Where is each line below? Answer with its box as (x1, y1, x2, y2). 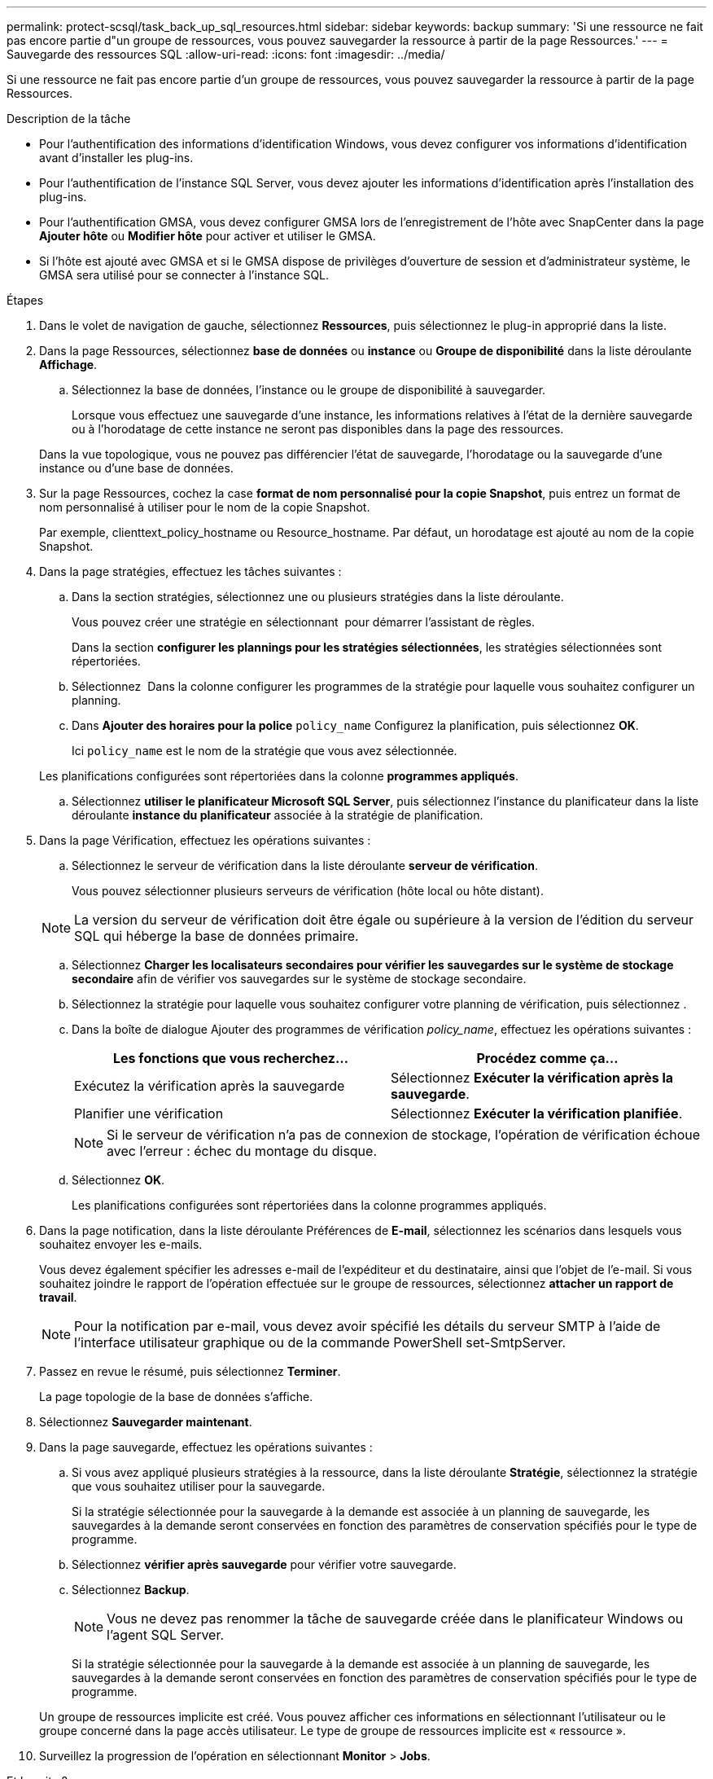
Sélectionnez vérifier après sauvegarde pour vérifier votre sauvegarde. (72, 1557, 457, 1571)
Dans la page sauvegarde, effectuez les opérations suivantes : (39, 1440, 373, 1454)
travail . (39, 1290, 77, 1304)
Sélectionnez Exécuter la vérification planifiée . (391, 1105, 683, 1122)
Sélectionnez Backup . (72, 1583, 190, 1597)
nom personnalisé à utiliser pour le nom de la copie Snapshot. (39, 500, 370, 514)
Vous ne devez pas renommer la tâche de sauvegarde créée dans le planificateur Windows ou (107, 1610, 684, 1627)
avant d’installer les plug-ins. (39, 151, 194, 165)
